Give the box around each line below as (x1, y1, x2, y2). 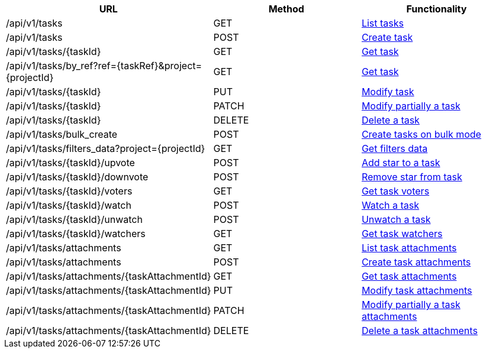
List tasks (361, 17, 404, 29)
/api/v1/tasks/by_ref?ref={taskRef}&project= (6, 60, 202, 72)
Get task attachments (361, 270, 457, 282)
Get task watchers (361, 228, 443, 239)
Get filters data (361, 143, 428, 154)
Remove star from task (361, 171, 462, 183)
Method (268, 3, 304, 15)
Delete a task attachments (361, 325, 478, 336)
